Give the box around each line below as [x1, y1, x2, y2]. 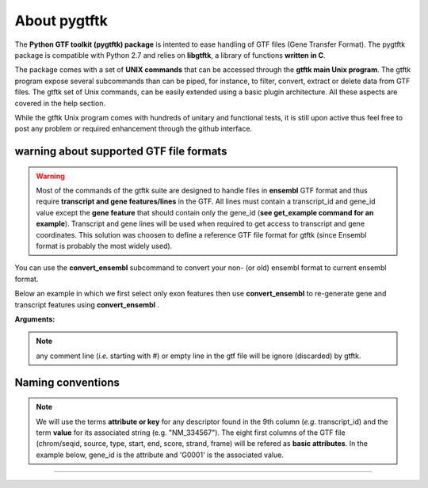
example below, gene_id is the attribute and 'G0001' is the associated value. [36, 450, 285, 459]
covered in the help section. [14, 98, 106, 108]
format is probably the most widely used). [36, 242, 173, 251]
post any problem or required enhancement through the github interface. [14, 124, 253, 134]
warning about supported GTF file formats [14, 145, 227, 158]
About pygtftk [14, 12, 109, 29]
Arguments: [14, 314, 55, 324]
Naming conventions [14, 376, 120, 389]
